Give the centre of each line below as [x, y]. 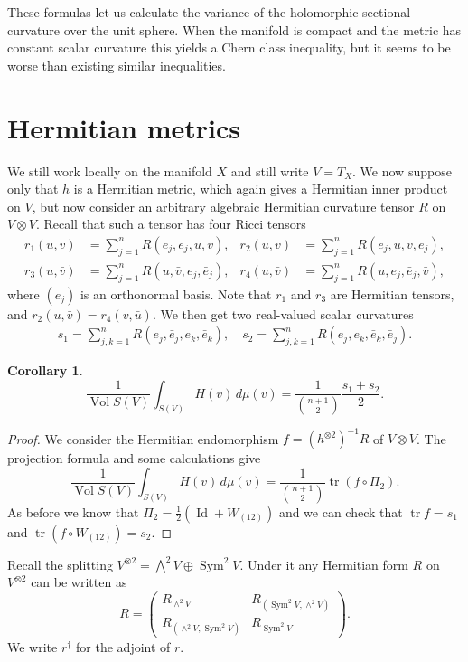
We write [33, 647]
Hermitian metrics [124, 127]
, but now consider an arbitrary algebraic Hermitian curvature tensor [223, 206]
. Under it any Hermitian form [324, 564]
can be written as [79, 582]
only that [33, 189]
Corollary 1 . [45, 369]
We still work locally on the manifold [110, 170]
